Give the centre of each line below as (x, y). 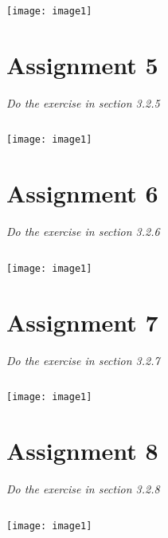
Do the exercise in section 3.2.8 (83, 488)
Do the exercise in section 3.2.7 (83, 360)
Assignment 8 (82, 450)
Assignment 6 (82, 193)
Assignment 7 (82, 322)
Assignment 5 (82, 64)
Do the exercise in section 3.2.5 (83, 102)
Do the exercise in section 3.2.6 (83, 232)
